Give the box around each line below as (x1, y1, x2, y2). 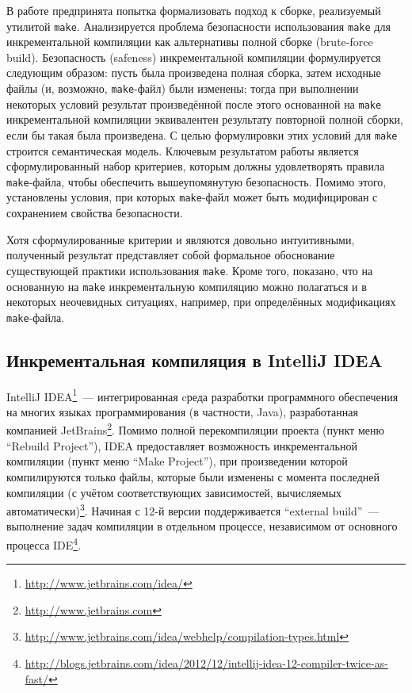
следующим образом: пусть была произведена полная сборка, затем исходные (6, 64, 381, 81)
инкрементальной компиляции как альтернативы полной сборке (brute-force (6, 33, 373, 50)
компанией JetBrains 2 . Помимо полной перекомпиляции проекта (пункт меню (6, 419, 384, 438)
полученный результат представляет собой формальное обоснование (6, 247, 335, 263)
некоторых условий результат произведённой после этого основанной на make (6, 95, 382, 112)
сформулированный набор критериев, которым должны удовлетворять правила (6, 158, 385, 174)
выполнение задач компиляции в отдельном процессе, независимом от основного (6, 518, 398, 534)
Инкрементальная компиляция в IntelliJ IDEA (6, 347, 383, 372)
